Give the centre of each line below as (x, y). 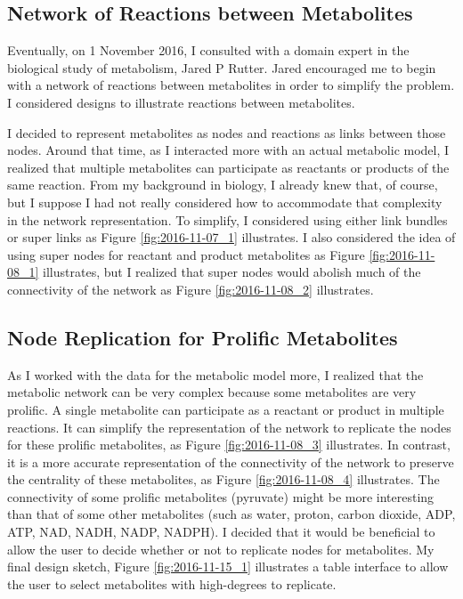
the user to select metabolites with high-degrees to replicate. (172, 583)
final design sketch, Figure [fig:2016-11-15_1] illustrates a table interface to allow (228, 567)
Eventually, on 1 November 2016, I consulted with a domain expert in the (208, 50)
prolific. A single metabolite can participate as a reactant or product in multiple (226, 409)
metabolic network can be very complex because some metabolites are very (212, 392)
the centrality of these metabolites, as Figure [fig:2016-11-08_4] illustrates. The (223, 479)
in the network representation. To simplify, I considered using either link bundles (227, 219)
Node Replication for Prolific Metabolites (203, 337)
